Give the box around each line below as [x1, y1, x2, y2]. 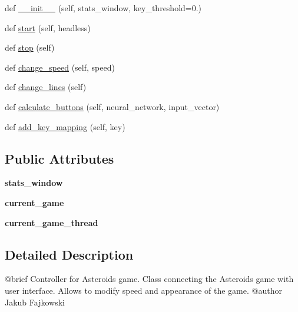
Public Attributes [5, 149, 114, 167]
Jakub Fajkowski [5, 296, 65, 308]
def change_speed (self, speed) [5, 61, 115, 73]
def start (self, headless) [5, 21, 91, 34]
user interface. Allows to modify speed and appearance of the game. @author [5, 284, 282, 296]
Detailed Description [5, 245, 134, 263]
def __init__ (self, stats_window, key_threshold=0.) [5, 2, 202, 14]
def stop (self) [5, 41, 55, 54]
